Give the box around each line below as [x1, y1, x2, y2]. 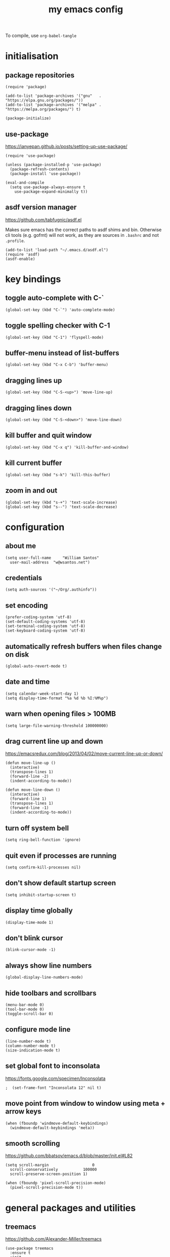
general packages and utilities [5, 1202, 136, 1213]
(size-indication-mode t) [5, 1047, 60, 1053]
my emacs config [48, 4, 124, 15]
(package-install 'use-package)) [10, 171, 81, 176]
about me [5, 542, 36, 551]
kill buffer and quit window [5, 431, 92, 440]
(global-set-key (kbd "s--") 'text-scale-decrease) [5, 504, 117, 510]
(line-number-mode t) [5, 1039, 52, 1044]
